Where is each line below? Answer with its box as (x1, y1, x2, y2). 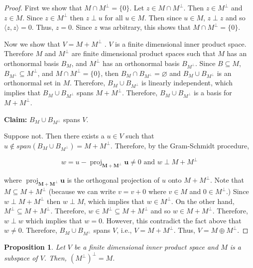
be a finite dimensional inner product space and (74, 242, 219, 252)
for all (105, 12, 123, 22)
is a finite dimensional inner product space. (115, 38, 247, 49)
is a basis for (193, 87, 232, 98)
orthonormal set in (4, 77, 61, 88)
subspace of (4, 253, 38, 263)
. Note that (210, 175, 244, 185)
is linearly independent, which (141, 77, 233, 88)
